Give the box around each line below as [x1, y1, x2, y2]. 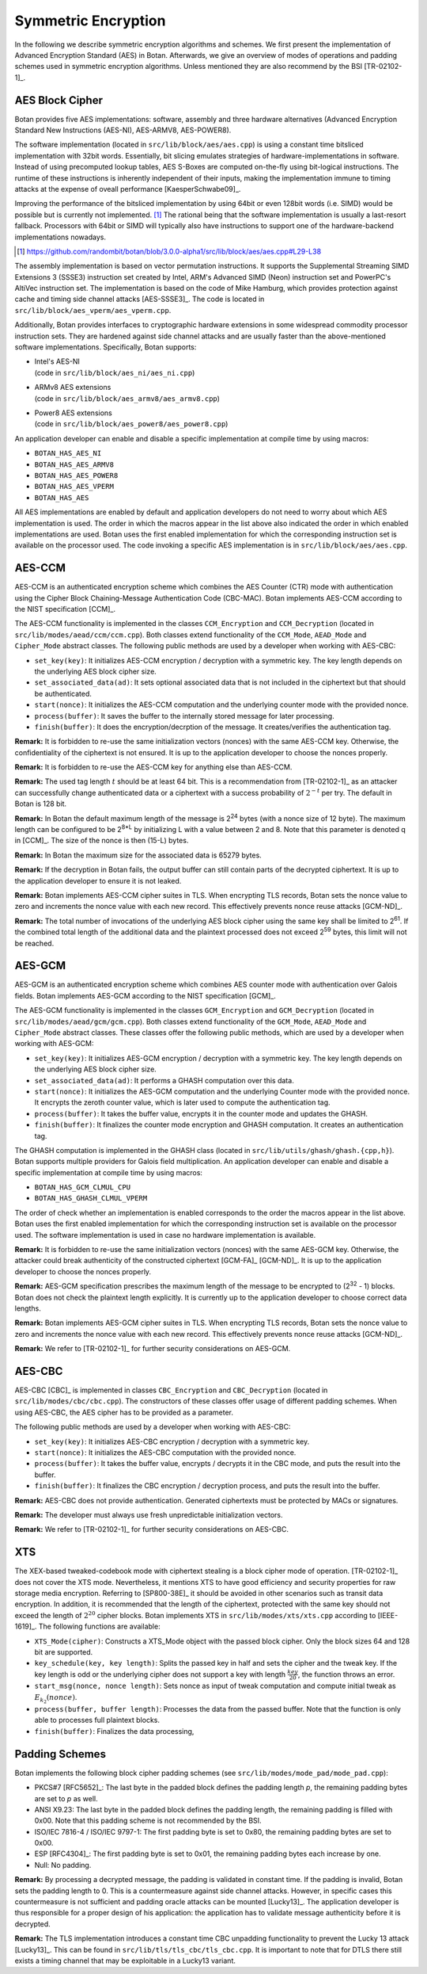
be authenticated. [34, 689, 93, 698]
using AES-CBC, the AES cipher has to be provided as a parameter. [14, 1407, 233, 1417]
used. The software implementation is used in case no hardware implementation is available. [14, 1230, 316, 1239]
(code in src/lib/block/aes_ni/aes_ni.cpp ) [34, 368, 195, 377]
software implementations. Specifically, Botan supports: [14, 342, 197, 352]
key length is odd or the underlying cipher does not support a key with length [34, 1669, 286, 1679]
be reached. [14, 938, 55, 948]
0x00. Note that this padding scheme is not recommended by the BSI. [34, 1816, 262, 1826]
